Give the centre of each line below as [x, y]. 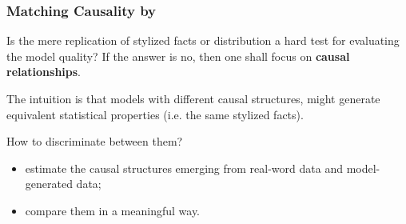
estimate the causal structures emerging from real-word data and [184, 168]
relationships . [44, 72]
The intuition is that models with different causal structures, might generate [193, 98]
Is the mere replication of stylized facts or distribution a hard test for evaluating [203, 40]
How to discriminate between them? [95, 141]
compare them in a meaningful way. [112, 210]
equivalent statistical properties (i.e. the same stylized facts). [155, 114]
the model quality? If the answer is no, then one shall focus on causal [178, 56]
